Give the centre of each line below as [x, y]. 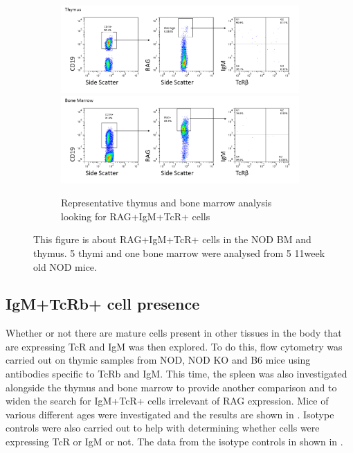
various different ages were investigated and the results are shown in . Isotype [170, 414]
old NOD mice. [65, 266]
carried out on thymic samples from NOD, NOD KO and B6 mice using [158, 360]
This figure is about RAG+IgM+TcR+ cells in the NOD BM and [172, 239]
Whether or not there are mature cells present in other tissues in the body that [174, 333]
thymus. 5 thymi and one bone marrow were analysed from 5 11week [179, 252]
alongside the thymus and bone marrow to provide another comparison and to [171, 387]
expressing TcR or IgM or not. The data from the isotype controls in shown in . [174, 442]
